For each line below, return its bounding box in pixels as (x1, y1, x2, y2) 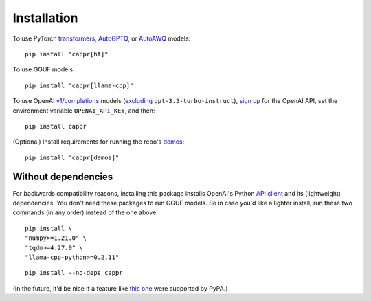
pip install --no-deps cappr (25, 269, 123, 277)
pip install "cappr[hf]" (25, 50, 109, 58)
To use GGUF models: (12, 65, 75, 74)
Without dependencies (12, 171, 113, 183)
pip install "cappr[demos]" (25, 153, 120, 161)
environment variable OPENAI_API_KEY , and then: (12, 107, 155, 115)
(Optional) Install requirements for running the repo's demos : (12, 137, 185, 146)
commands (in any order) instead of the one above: (12, 208, 158, 216)
